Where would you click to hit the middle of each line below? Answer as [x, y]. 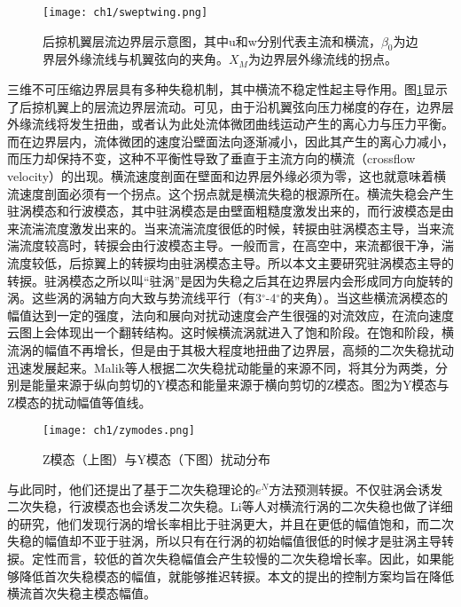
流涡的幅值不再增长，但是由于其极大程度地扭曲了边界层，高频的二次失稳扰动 [230, 349]
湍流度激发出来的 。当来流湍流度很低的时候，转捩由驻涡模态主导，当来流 [242, 228]
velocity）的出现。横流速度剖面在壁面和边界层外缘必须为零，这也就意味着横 [227, 176]
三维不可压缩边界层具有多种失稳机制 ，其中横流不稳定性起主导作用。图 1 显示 [227, 89]
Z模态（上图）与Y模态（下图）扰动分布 [157, 458]
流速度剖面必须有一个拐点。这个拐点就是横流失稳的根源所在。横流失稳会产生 [230, 193]
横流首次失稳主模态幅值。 [82, 593]
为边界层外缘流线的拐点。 [322, 59]
